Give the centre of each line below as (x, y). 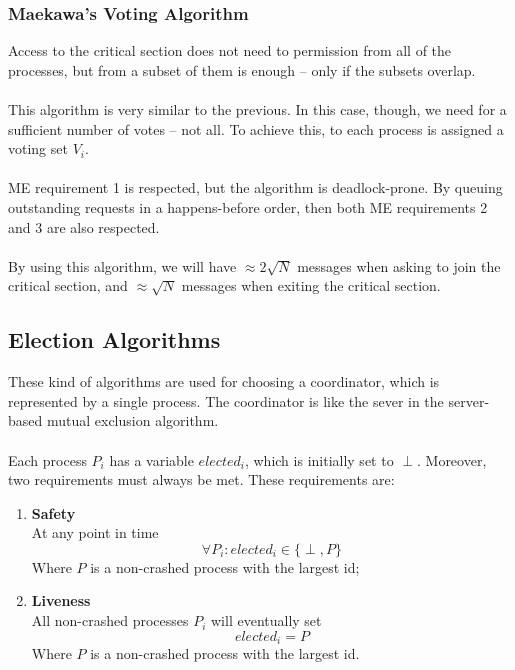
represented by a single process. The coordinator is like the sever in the (226, 400)
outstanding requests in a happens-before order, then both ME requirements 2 (248, 206)
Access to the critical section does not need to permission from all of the (230, 50)
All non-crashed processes (110, 620)
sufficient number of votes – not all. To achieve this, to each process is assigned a (256, 128)
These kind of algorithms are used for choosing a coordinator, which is (224, 381)
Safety (53, 512)
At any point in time (95, 532)
